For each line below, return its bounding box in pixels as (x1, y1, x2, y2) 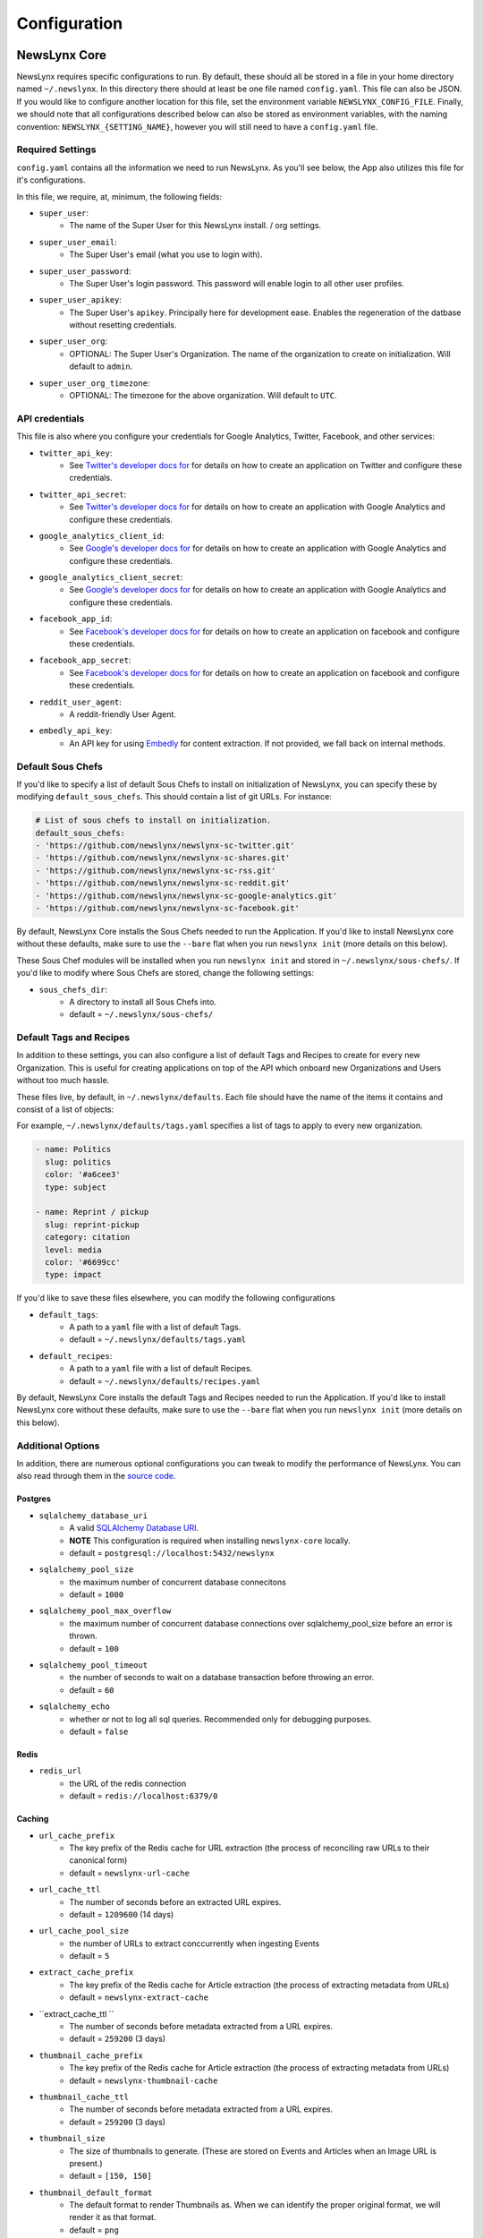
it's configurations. (16, 175, 86, 185)
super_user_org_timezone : (38, 377, 150, 389)
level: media (45, 1244, 102, 1255)
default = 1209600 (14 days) (69, 1909, 174, 1919)
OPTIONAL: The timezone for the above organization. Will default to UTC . (69, 390, 337, 401)
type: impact (45, 1269, 102, 1280)
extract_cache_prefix (38, 1968, 134, 1977)
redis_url (38, 1766, 82, 1776)
